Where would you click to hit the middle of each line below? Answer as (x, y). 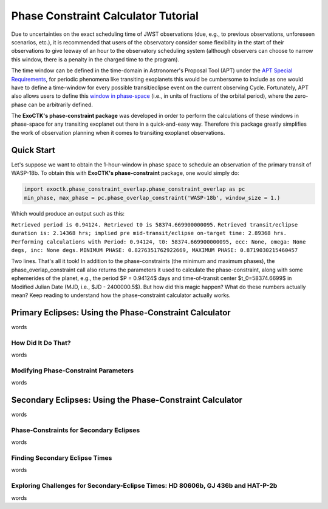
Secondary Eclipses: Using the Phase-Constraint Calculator (127, 400)
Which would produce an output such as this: (68, 213)
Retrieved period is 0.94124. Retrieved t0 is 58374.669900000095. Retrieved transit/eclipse (155, 224)
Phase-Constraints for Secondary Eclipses (76, 430)
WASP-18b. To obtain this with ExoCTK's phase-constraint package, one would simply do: (125, 173)
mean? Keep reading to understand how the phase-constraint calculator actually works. (121, 295)
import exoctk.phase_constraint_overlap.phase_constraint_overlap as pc (135, 189)
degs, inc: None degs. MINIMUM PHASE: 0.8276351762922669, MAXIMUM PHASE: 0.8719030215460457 (155, 250)
